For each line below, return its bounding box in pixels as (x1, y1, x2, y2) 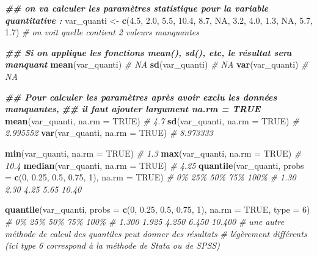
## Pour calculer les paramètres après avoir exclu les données (5, 90, 277, 103)
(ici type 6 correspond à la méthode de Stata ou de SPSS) (5, 239, 220, 252)
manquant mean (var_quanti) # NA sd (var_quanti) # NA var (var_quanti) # (5, 58, 308, 71)
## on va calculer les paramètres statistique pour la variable (5, 2, 269, 14)
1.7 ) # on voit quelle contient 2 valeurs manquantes (5, 26, 200, 38)
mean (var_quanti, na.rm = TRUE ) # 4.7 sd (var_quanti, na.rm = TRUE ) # (5, 114, 299, 127)
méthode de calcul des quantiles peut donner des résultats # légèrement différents (5, 227, 307, 240)
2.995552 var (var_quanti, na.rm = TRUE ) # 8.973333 (5, 126, 213, 139)
